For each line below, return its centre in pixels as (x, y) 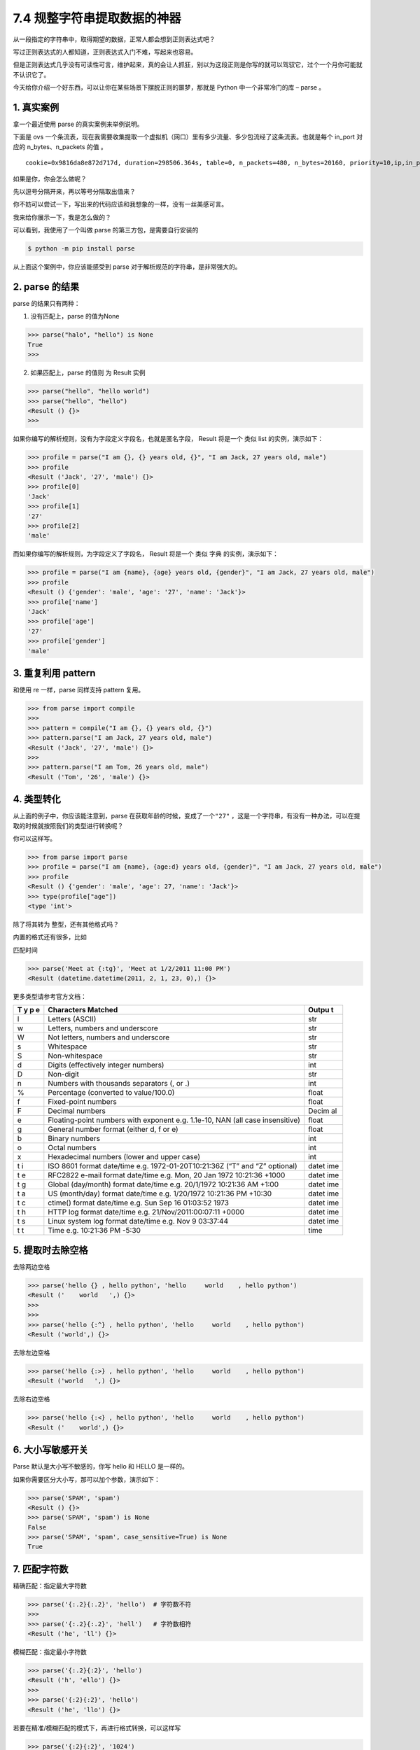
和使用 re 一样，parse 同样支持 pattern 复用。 (79, 690)
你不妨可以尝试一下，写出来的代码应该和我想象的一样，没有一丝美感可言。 (120, 204)
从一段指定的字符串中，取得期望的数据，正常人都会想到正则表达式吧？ (114, 39)
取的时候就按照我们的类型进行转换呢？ (68, 825)
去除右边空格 (31, 1399)
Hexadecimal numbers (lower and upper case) (124, 1157)
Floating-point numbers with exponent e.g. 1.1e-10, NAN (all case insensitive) (174, 1120)
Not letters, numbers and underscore (109, 1037)
